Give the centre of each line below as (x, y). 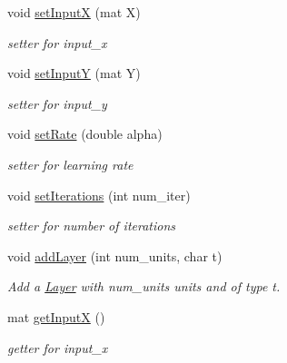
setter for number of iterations (92, 226)
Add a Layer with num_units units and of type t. (144, 286)
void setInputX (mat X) (74, 12)
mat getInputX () (56, 316)
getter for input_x (58, 347)
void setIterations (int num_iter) (99, 195)
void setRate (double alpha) (85, 134)
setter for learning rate (70, 164)
